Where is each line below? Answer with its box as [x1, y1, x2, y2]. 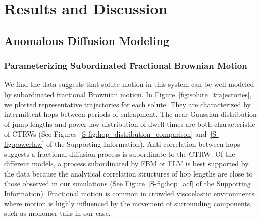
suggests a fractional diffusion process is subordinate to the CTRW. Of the [4, 148, 235, 159]
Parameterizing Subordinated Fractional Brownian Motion [4, 59, 247, 72]
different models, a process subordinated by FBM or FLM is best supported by [4, 158, 249, 169]
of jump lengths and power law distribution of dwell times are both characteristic [4, 118, 255, 129]
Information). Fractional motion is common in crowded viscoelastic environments [4, 188, 255, 198]
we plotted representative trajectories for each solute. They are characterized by [4, 99, 251, 109]
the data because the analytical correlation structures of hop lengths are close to [4, 168, 253, 179]
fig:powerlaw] [4, 138, 44, 149]
